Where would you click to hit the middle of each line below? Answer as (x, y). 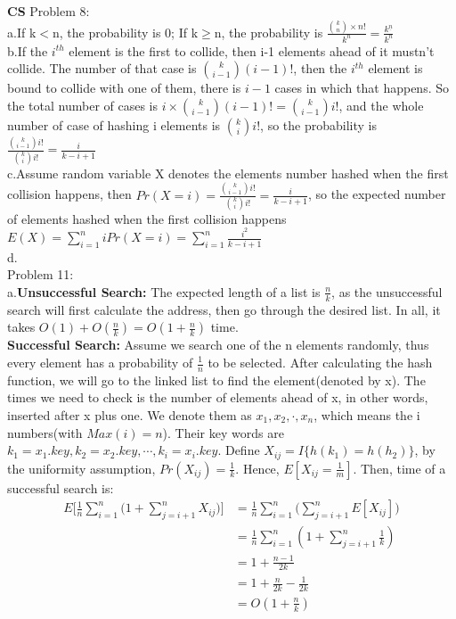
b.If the (28, 50)
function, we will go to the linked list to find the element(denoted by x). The (216, 380)
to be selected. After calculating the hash (320, 362)
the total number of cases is (83, 105)
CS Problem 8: (49, 11)
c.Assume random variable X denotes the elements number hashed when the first (228, 173)
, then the (320, 68)
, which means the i (367, 415)
